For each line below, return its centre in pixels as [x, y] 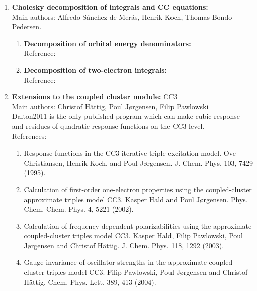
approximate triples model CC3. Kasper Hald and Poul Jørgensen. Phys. [136, 199]
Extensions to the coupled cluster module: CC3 [95, 97]
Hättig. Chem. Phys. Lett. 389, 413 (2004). [90, 282]
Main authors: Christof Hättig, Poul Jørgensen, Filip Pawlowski [110, 106]
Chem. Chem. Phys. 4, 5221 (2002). [79, 209]
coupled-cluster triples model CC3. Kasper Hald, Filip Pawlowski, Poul [134, 236]
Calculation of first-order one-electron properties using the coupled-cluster [138, 189]
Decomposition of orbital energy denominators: [107, 43]
